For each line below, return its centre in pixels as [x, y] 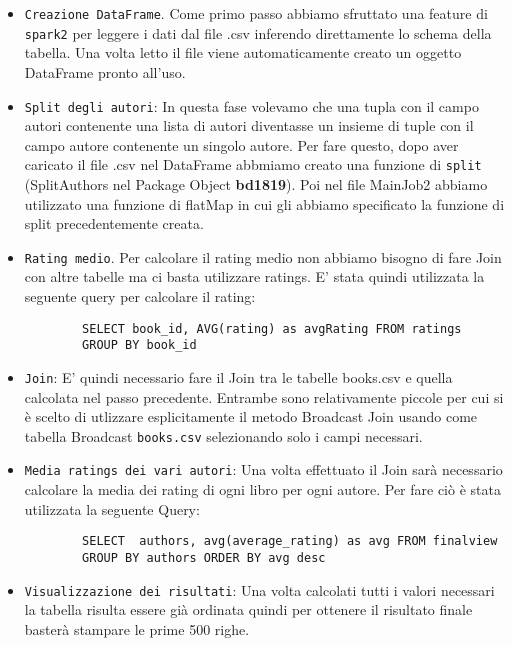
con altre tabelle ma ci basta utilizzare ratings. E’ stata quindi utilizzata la [254, 276]
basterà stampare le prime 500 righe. [137, 628]
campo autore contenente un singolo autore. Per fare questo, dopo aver [241, 144]
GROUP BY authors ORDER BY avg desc [204, 557]
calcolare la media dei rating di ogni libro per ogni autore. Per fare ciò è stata [262, 489]
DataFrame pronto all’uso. [105, 71]
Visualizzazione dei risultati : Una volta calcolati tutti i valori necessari [259, 589]
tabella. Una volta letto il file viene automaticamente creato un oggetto [243, 52]
